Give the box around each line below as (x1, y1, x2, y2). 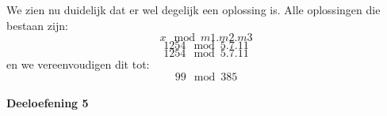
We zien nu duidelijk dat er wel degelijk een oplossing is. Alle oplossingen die (6, 2, 381, 17)
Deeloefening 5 (6, 95, 89, 111)
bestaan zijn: (6, 17, 68, 33)
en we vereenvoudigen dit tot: (6, 56, 150, 73)
